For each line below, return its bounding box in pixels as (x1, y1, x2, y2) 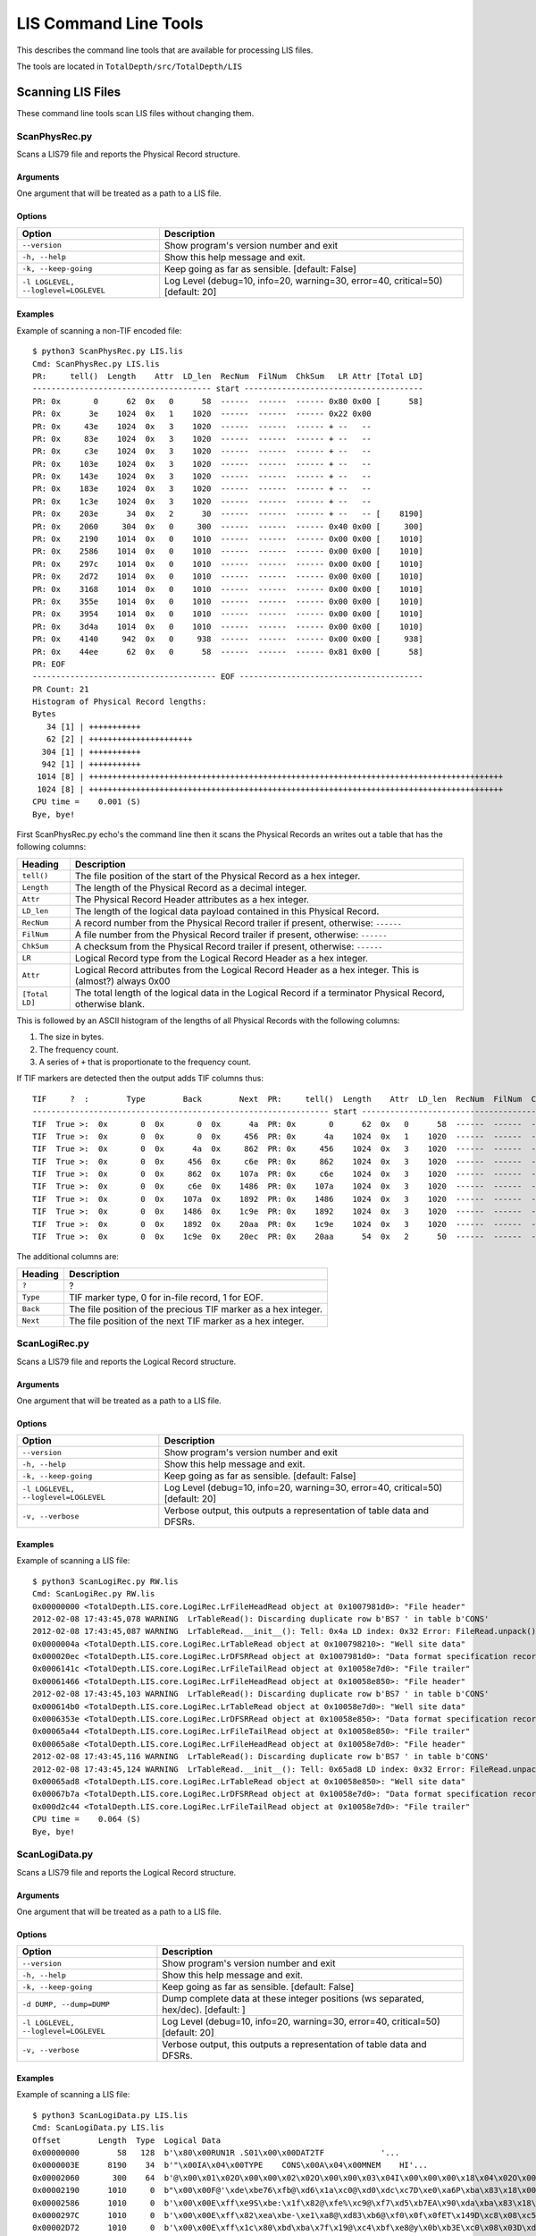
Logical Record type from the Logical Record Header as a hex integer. (74, 952, 368, 964)
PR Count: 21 (32, 684, 89, 694)
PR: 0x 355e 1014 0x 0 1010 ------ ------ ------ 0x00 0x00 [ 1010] (32, 596, 423, 606)
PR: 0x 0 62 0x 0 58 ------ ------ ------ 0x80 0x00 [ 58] (32, 396, 423, 406)
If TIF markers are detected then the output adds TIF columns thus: (16, 1073, 264, 1084)
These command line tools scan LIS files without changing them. (16, 107, 255, 118)
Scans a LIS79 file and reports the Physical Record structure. (16, 148, 241, 159)
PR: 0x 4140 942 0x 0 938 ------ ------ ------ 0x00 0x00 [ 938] (32, 634, 423, 644)
